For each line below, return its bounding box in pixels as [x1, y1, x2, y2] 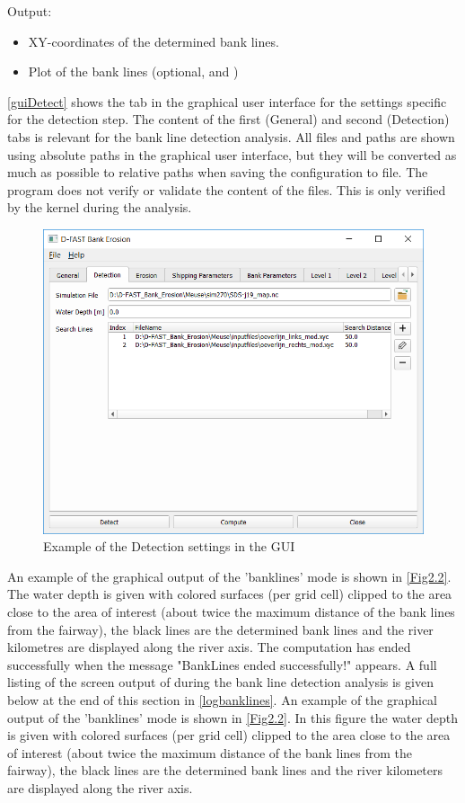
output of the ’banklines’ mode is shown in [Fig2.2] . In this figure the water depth [7, 708, 458, 727]
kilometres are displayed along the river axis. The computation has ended [7, 638, 411, 656]
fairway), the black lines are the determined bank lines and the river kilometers [7, 761, 443, 780]
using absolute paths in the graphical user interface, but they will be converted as [7, 145, 457, 164]
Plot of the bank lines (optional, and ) [28, 62, 239, 81]
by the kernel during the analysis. [7, 198, 192, 217]
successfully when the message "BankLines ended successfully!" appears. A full [7, 655, 437, 674]
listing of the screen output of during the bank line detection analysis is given [7, 673, 434, 691]
